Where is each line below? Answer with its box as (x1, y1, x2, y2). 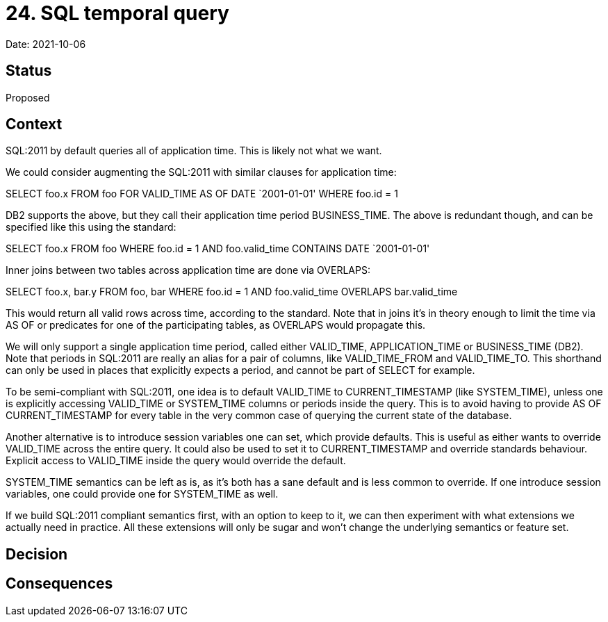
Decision (6, 545, 68, 563)
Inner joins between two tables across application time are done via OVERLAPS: (6, 264, 370, 277)
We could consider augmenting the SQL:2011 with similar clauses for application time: (6, 166, 397, 179)
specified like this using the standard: (6, 221, 176, 234)
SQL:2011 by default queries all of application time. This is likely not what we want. (6, 145, 382, 157)
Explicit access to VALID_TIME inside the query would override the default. (6, 455, 346, 467)
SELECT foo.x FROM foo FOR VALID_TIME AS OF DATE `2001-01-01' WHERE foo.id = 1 (6, 188, 398, 200)
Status (6, 62, 52, 80)
